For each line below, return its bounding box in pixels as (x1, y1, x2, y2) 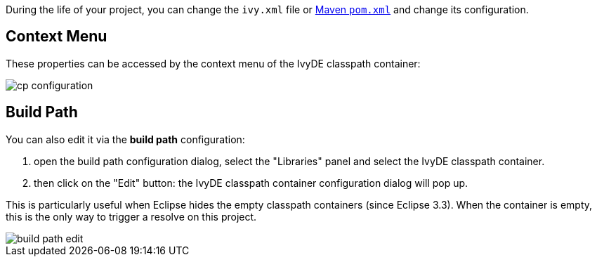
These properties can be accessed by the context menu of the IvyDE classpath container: (6, 57, 421, 70)
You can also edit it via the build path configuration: (6, 133, 245, 145)
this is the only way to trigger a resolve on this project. (6, 210, 257, 223)
